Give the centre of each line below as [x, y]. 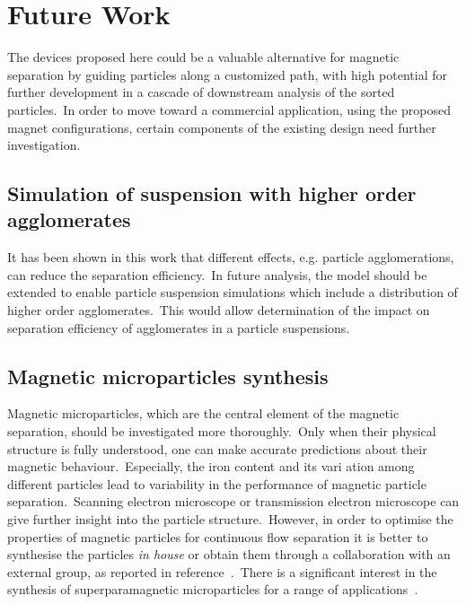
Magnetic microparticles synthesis [168, 376]
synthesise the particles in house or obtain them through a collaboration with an [229, 554]
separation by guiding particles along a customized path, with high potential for [228, 74]
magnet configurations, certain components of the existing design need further [222, 127]
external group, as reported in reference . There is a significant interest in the [222, 571]
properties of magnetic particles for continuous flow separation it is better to [218, 536]
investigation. [44, 145]
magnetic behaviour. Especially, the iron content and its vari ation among [211, 466]
